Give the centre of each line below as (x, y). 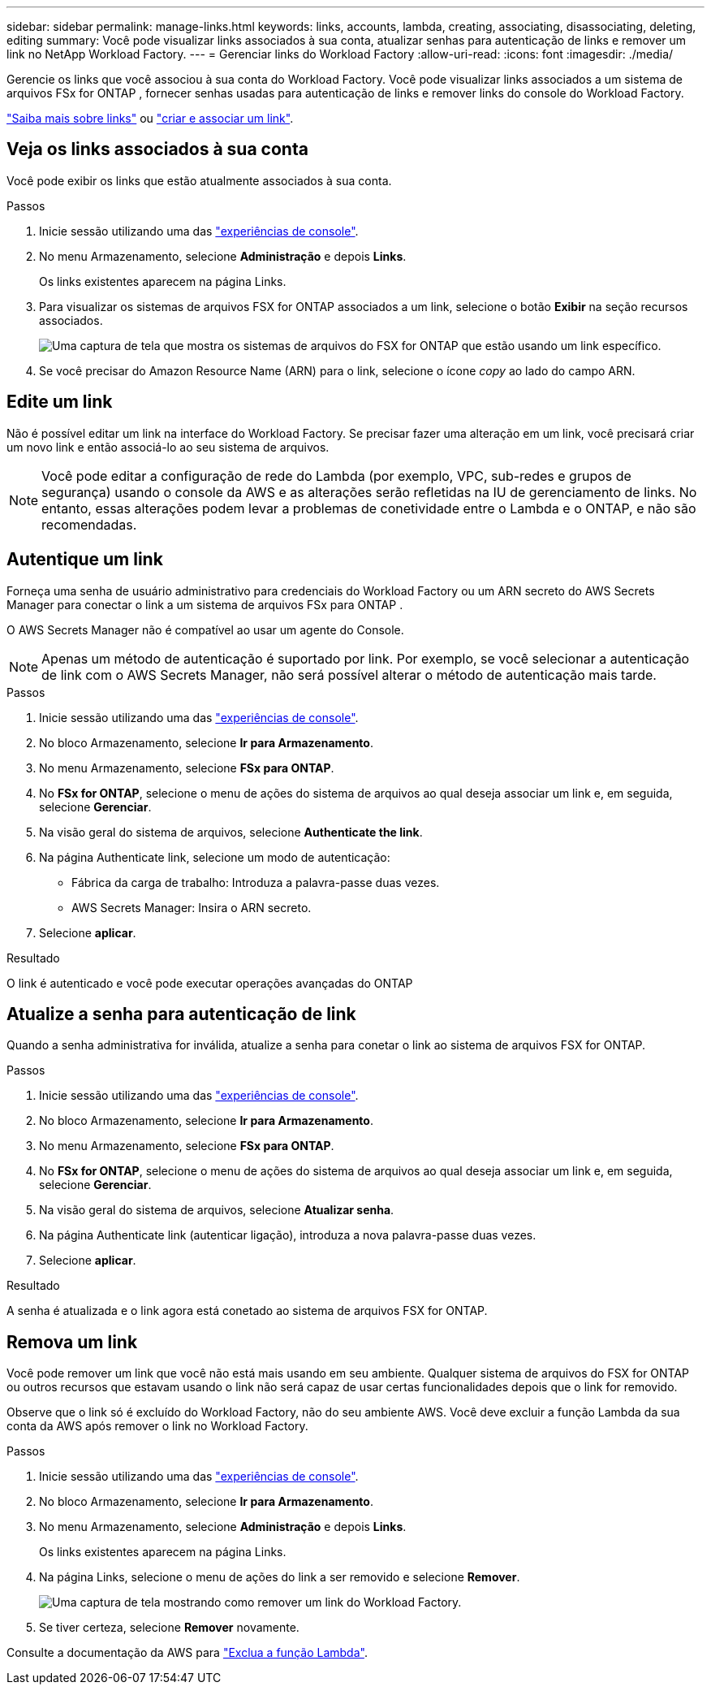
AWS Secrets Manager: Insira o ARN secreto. (192, 907)
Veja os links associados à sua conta (157, 149)
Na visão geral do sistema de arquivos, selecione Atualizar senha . (217, 1210)
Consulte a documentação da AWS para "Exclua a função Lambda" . (187, 1653)
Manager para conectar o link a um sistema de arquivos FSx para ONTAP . (205, 604)
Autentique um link (85, 560)
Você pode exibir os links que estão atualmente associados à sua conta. (199, 180)
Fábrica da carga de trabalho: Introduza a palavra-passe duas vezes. (256, 882)
